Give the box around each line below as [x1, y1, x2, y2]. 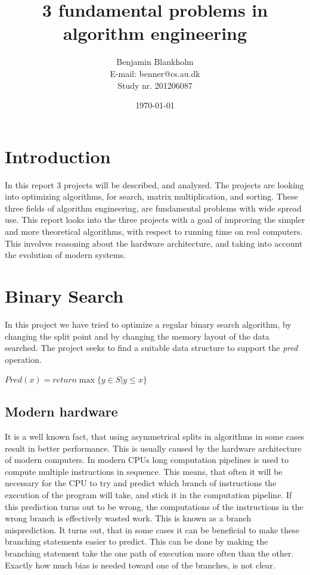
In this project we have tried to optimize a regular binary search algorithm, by [5, 318, 292, 330]
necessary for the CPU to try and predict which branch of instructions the [5, 477, 277, 489]
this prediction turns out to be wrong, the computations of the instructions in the [5, 500, 303, 512]
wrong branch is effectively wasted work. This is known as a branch [5, 512, 252, 524]
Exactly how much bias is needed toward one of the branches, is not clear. [5, 558, 275, 571]
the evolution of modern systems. [5, 248, 126, 261]
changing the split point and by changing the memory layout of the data [5, 330, 269, 342]
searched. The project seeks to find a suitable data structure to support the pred [5, 341, 298, 354]
